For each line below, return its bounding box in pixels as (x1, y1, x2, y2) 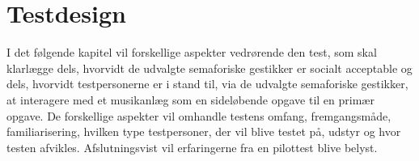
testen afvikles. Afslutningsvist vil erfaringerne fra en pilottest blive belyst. (6, 138, 378, 155)
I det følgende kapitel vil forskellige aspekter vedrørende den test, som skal (6, 44, 377, 61)
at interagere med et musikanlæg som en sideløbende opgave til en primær (6, 91, 375, 108)
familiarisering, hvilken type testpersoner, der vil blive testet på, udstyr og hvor (6, 123, 401, 140)
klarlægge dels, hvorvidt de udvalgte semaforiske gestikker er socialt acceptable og (6, 59, 413, 76)
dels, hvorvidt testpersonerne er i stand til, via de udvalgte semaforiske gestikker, (6, 75, 408, 92)
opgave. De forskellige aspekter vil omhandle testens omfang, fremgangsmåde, (6, 107, 391, 124)
